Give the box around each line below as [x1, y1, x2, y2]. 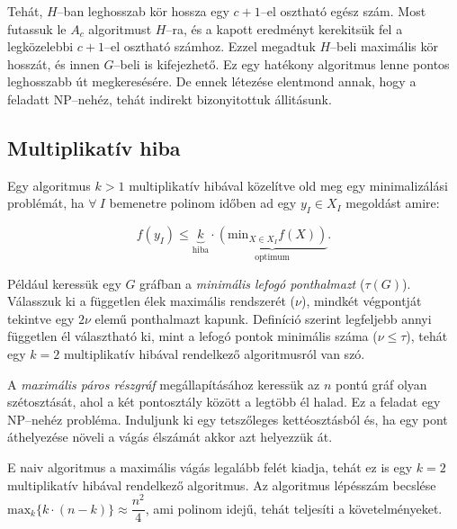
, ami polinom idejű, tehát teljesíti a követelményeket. [145, 498, 443, 517]
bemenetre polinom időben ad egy [109, 193, 297, 212]
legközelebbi [7, 37, 74, 56]
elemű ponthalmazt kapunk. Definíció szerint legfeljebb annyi [94, 309, 432, 327]
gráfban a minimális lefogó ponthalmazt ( [139, 273, 365, 292]
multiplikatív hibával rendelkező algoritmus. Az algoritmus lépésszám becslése [7, 475, 436, 494]
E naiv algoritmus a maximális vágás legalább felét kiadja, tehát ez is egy [7, 457, 413, 476]
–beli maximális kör [330, 37, 438, 56]
